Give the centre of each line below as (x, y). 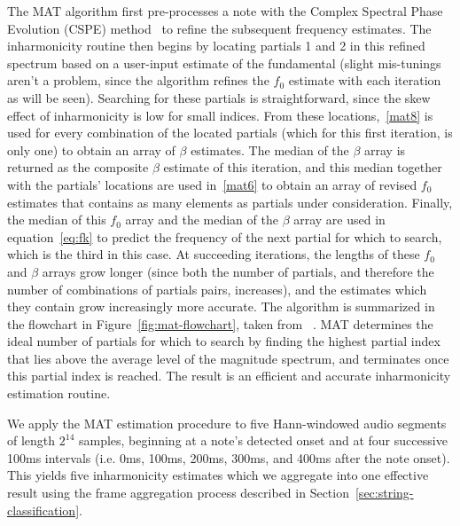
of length (31, 440)
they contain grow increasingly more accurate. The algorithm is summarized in (221, 306)
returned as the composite (78, 167)
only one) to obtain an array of (91, 149)
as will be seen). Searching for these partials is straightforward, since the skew (219, 97)
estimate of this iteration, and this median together (303, 167)
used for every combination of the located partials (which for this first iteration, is (230, 133)
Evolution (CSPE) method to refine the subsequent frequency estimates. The (219, 28)
